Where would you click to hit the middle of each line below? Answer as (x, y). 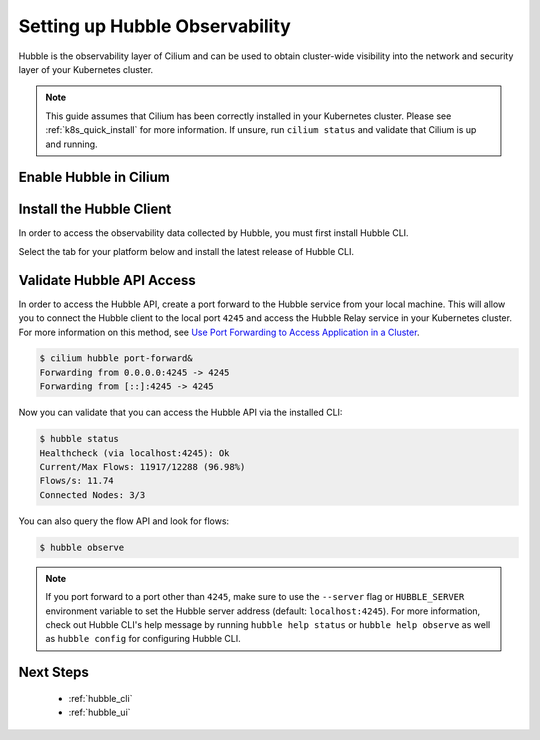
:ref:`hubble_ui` (99, 712)
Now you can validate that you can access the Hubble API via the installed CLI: (180, 412)
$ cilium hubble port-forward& (116, 358)
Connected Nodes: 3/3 (92, 494)
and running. (72, 144)
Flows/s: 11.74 (76, 481)
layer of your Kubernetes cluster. (86, 69)
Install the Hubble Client (95, 209)
